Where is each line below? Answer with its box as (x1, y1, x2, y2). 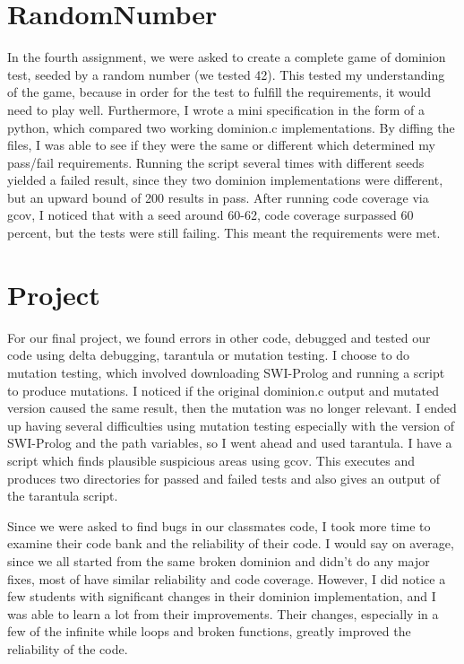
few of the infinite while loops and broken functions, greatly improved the (7, 622, 411, 641)
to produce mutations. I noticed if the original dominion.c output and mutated (7, 380, 440, 399)
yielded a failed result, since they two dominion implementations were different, (7, 170, 443, 189)
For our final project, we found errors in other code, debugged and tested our (7, 328, 431, 346)
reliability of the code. (7, 639, 128, 658)
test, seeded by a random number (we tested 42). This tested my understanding (7, 65, 445, 83)
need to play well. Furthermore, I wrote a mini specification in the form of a (7, 100, 425, 118)
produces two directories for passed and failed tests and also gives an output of (7, 468, 440, 487)
